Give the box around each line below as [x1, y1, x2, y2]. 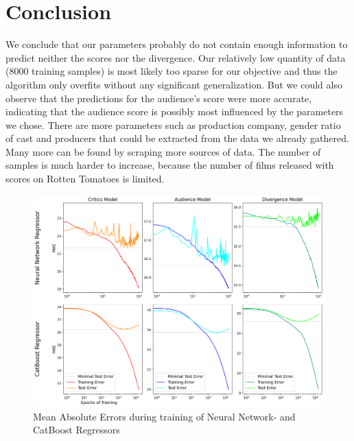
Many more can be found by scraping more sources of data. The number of [5, 144, 321, 158]
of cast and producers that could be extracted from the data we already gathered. [5, 131, 349, 145]
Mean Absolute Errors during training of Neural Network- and [33, 409, 296, 423]
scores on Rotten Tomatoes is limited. [5, 171, 165, 186]
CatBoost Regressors [33, 422, 120, 437]
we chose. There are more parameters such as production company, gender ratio [5, 117, 341, 132]
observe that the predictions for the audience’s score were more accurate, [5, 91, 312, 105]
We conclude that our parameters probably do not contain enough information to [5, 37, 348, 51]
